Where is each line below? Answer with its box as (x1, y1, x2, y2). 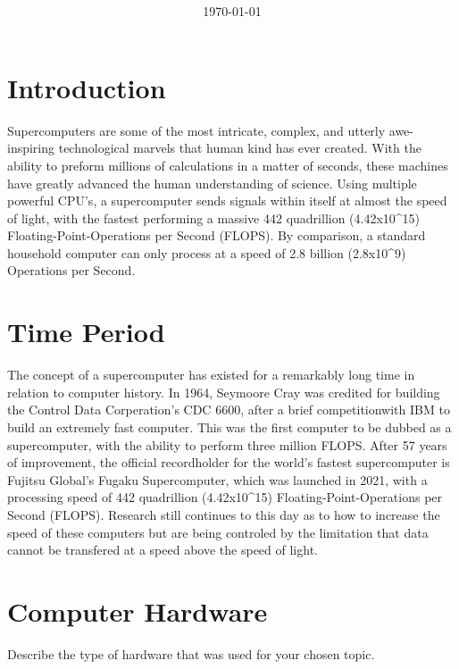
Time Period (7, 314, 165, 350)
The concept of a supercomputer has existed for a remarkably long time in (7, 365, 415, 384)
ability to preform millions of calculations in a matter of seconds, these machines (7, 155, 448, 174)
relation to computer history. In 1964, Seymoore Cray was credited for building (7, 382, 440, 401)
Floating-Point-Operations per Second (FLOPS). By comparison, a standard (7, 226, 426, 245)
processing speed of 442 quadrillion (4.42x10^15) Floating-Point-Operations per (7, 488, 443, 506)
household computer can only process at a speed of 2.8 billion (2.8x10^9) (7, 243, 406, 262)
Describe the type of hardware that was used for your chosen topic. (7, 644, 375, 663)
